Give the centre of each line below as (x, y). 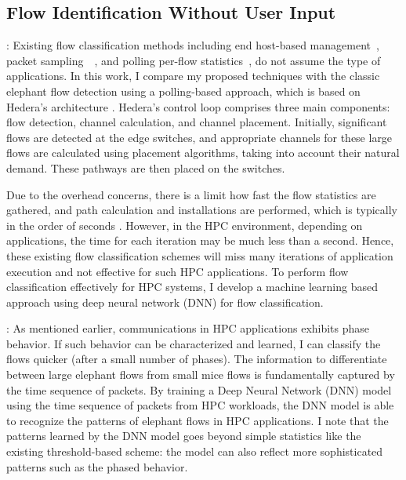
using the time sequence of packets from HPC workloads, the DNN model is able (200, 405)
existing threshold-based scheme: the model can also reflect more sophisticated (195, 451)
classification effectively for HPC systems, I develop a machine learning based (192, 287)
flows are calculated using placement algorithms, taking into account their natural (203, 153)
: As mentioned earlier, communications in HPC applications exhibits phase (188, 328)
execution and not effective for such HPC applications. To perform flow (178, 271)
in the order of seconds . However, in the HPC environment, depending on (185, 225)
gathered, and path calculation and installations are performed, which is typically (202, 210)
